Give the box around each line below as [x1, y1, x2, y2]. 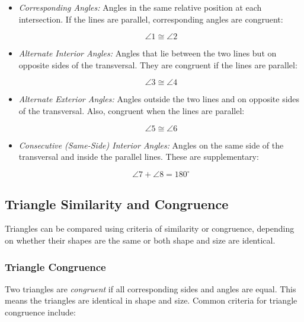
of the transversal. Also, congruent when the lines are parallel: [18, 104, 245, 116]
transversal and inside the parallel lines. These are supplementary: [18, 150, 259, 163]
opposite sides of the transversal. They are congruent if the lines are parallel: [18, 58, 297, 71]
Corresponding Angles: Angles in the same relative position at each [18, 1, 262, 13]
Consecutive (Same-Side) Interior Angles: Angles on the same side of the [18, 138, 284, 151]
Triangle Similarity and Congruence [5, 194, 229, 213]
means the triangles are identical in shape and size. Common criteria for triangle [5, 294, 297, 307]
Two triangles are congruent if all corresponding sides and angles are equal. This [5, 282, 296, 295]
